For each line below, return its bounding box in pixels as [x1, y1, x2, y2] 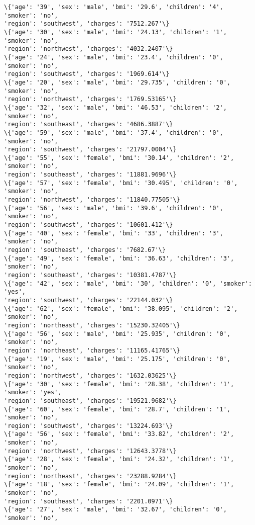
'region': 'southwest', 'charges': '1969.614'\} [4, 70, 170, 78]
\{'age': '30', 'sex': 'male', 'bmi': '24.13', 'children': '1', [4, 28, 227, 36]
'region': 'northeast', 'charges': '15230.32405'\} [4, 321, 180, 329]
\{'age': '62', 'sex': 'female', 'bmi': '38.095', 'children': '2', [4, 305, 238, 312]
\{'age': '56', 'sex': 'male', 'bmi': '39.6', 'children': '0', [4, 204, 223, 212]
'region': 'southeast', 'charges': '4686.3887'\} [4, 121, 173, 128]
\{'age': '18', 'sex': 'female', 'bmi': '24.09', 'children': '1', [4, 481, 234, 488]
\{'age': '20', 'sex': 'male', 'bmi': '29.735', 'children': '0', [4, 78, 231, 86]
